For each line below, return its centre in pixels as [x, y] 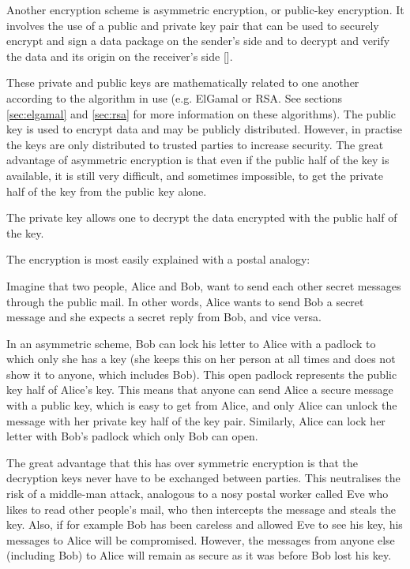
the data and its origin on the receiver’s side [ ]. [120, 56]
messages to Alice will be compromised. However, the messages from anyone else [201, 539]
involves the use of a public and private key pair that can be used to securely [193, 25]
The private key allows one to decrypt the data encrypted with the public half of [202, 217]
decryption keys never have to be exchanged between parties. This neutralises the [203, 478]
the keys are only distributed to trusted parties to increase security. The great [195, 144]
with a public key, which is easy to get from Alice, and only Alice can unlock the [202, 405]
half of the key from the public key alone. [107, 191]
